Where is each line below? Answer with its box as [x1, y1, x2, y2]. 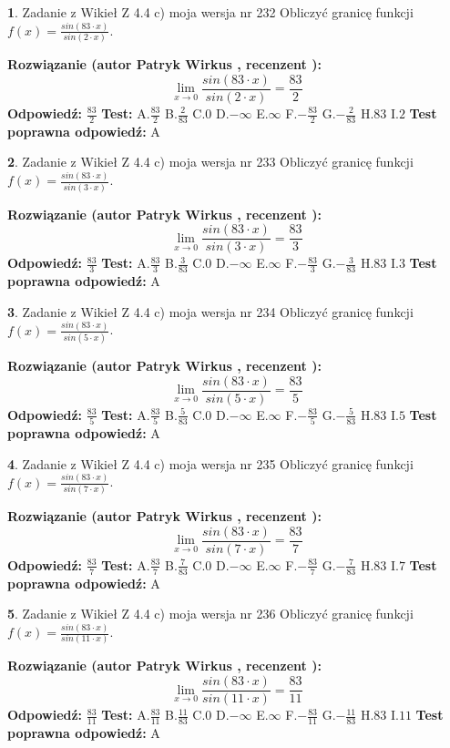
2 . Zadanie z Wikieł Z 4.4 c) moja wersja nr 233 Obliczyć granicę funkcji [7, 152, 414, 171]
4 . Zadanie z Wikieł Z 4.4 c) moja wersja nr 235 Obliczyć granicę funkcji [7, 454, 414, 473]
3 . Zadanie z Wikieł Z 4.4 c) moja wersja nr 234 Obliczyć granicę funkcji [7, 302, 414, 321]
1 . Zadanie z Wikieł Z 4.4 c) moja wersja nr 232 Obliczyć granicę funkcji [7, 3, 414, 21]
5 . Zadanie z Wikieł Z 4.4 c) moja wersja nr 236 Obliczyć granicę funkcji [7, 604, 414, 623]
